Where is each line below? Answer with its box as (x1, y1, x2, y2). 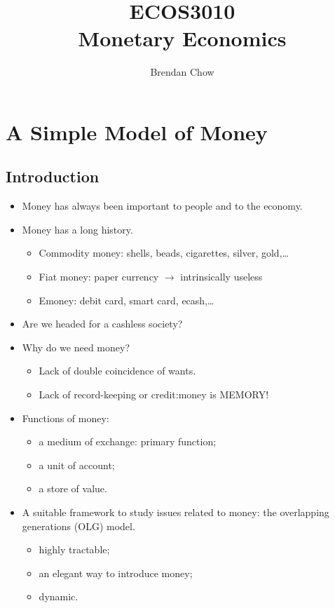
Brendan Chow (150, 65, 214, 79)
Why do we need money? (22, 339, 130, 354)
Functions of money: (22, 410, 109, 425)
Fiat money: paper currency (39, 269, 159, 284)
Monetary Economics (78, 24, 287, 53)
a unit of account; (39, 457, 115, 472)
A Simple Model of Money (6, 117, 268, 146)
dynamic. (39, 589, 78, 604)
